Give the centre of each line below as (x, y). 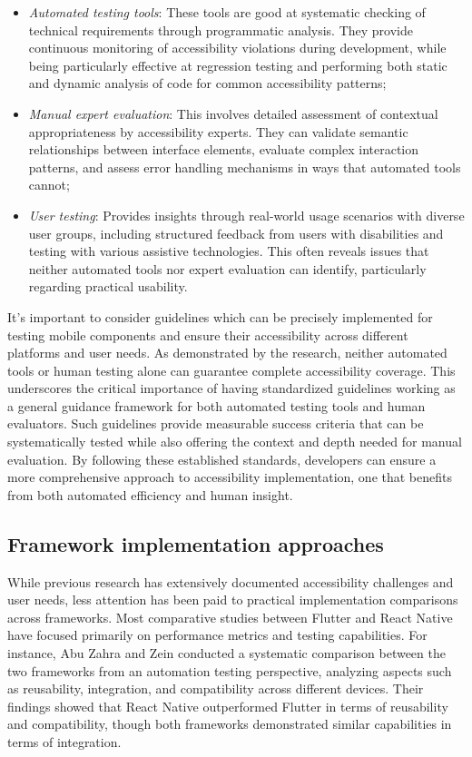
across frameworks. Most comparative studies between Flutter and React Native (230, 617)
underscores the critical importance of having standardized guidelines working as (231, 388)
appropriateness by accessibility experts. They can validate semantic (218, 131)
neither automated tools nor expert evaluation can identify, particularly (227, 268)
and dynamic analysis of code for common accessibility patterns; (207, 83)
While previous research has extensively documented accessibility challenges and (231, 581)
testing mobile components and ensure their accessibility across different (208, 334)
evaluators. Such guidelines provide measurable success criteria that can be (216, 423)
